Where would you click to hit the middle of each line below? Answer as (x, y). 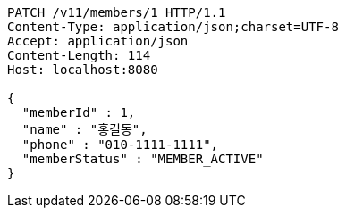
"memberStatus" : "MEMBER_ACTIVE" (143, 159)
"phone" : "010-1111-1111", (120, 145)
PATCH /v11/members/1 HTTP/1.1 (117, 12)
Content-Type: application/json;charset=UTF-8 (173, 27)
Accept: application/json (98, 41)
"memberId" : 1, (79, 112)
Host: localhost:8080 (83, 70)
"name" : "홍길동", (84, 129)
